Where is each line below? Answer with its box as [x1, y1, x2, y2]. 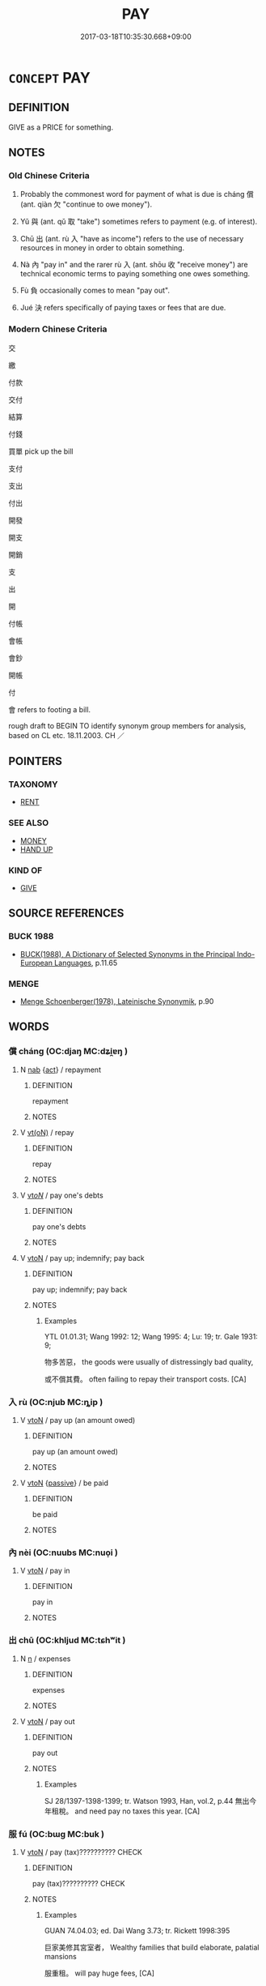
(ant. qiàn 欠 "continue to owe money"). [19, 199, 152, 209]
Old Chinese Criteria [8, 170, 91, 182]
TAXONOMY [8, 779, 58, 790]
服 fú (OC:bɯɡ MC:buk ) [8, 1828, 105, 1839]
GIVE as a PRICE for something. [8, 122, 114, 132]
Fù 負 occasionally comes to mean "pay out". [19, 285, 170, 296]
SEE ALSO [8, 818, 49, 829]
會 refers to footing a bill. [8, 704, 91, 714]
